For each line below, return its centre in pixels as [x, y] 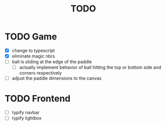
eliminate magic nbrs [33, 56]
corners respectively [40, 73]
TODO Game [31, 37]
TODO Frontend [38, 99]
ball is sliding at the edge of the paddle [52, 62]
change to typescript [33, 50]
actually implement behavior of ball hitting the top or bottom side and [90, 67]
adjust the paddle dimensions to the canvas [57, 78]
